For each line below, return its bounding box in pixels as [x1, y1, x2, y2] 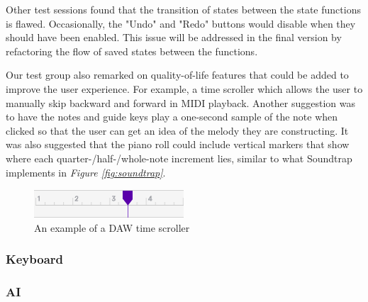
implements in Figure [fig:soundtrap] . [6, 164, 166, 179]
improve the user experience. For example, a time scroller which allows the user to [6, 81, 363, 96]
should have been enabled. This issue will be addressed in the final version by [6, 30, 342, 45]
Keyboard [6, 250, 64, 268]
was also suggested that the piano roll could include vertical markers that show [6, 137, 350, 152]
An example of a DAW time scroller [34, 220, 190, 235]
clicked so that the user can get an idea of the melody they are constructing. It [6, 123, 349, 138]
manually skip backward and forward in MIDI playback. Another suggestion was [6, 95, 356, 110]
